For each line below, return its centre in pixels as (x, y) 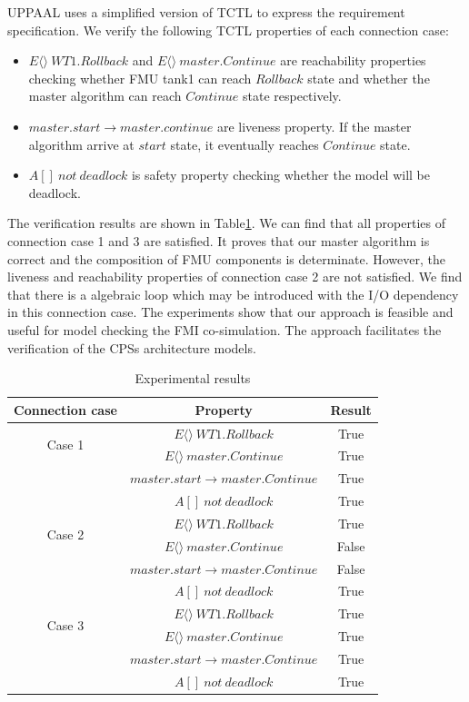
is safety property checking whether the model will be (281, 175)
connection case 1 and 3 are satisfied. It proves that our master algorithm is (219, 240)
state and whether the (369, 78)
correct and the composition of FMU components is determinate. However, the (226, 258)
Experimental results (193, 378)
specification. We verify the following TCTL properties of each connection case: (228, 30)
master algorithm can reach (105, 96)
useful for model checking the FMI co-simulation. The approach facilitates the (225, 329)
